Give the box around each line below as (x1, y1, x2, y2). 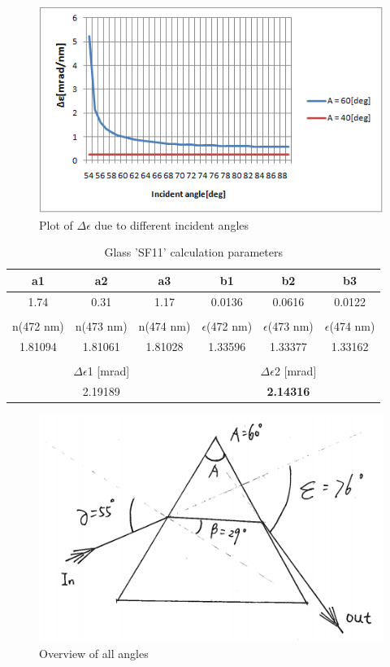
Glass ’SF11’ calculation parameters (104, 244, 283, 261)
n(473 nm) (75, 317, 128, 334)
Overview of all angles (39, 645, 149, 662)
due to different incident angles (94, 216, 249, 233)
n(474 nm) (138, 317, 191, 334)
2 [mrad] (274, 362, 317, 379)
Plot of (39, 216, 73, 233)
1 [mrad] (87, 362, 130, 379)
